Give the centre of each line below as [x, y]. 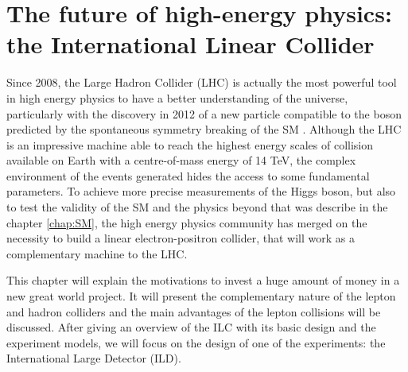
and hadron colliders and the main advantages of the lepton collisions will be [194, 311]
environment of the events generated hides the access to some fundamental [188, 175]
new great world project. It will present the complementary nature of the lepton [201, 296]
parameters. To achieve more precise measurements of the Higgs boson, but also [201, 191]
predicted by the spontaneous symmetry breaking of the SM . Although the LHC [204, 129]
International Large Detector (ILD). [94, 358]
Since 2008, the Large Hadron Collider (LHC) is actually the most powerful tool [202, 82]
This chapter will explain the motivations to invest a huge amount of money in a [203, 280]
